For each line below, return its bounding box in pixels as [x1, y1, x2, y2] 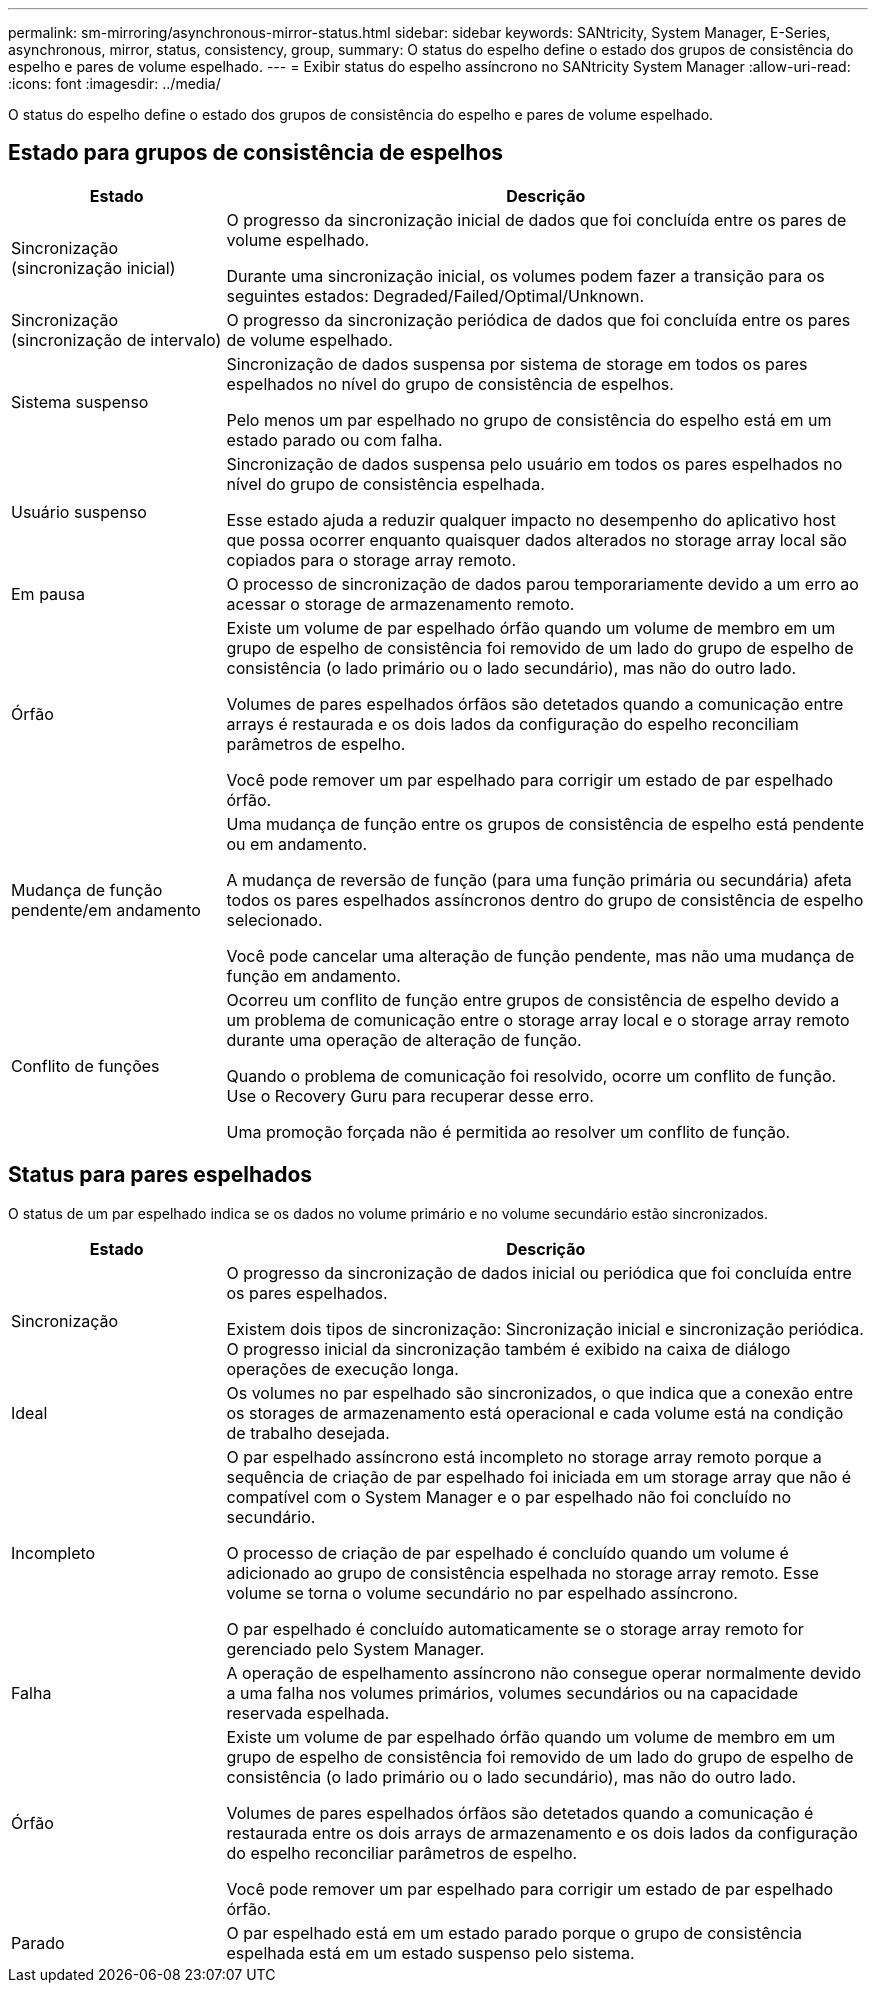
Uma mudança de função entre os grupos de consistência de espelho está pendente [226, 813, 865, 834]
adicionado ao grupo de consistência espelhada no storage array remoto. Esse [226, 1562, 819, 1583]
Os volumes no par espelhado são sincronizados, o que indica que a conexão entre [226, 1382, 854, 1403]
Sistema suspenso [11, 391, 149, 412]
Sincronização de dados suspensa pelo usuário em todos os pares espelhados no [226, 453, 843, 474]
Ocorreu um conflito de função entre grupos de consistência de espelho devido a [226, 989, 840, 1010]
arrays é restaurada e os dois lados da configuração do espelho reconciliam [226, 713, 799, 734]
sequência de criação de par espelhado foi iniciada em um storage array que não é [226, 1466, 852, 1487]
